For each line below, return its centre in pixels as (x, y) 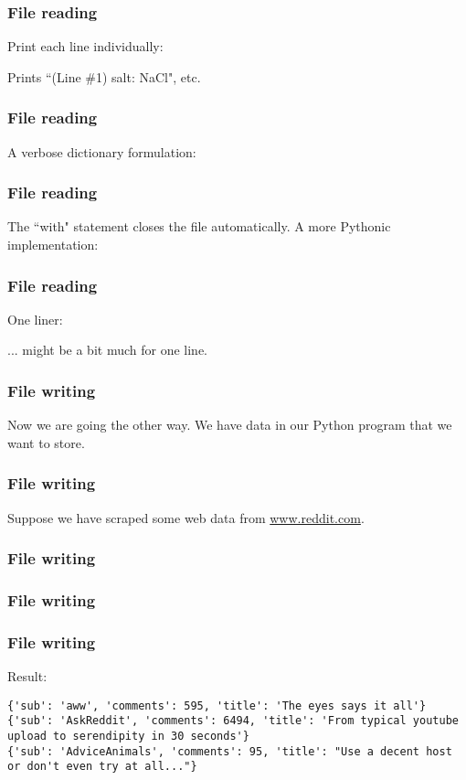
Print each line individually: (85, 46)
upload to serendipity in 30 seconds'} (128, 737)
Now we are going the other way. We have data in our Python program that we (230, 425)
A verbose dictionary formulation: (102, 151)
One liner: (35, 319)
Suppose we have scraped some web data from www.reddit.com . (186, 517)
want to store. (46, 442)
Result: (27, 676)
